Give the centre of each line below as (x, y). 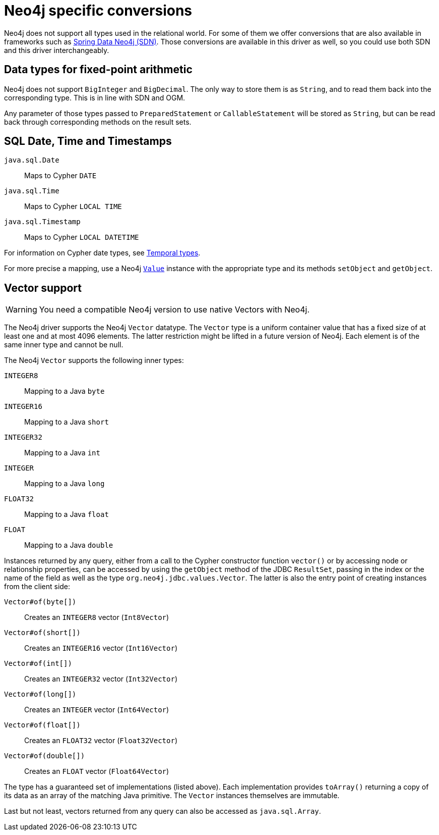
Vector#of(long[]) (40, 694)
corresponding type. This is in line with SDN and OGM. (95, 97)
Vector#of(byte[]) (40, 602)
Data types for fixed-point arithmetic (98, 70)
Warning (21, 310)
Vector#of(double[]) (45, 756)
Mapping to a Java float (67, 514)
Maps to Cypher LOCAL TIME (73, 206)
